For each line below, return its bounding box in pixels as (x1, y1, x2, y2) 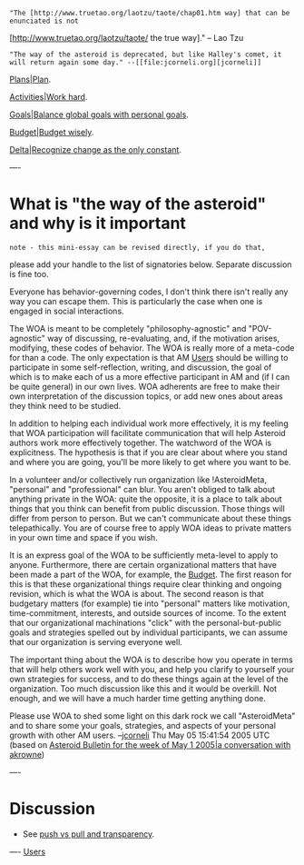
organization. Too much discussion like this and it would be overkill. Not (9, 682, 278, 694)
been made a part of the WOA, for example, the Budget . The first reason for (9, 569, 292, 580)
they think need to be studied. (9, 400, 122, 411)
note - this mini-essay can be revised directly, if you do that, (9, 243, 266, 252)
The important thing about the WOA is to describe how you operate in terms (9, 654, 293, 665)
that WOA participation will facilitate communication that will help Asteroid (9, 427, 286, 438)
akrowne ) (9, 749, 45, 760)
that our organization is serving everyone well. (9, 636, 183, 647)
